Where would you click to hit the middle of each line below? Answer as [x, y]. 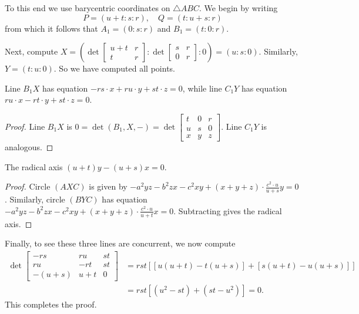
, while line [202, 88]
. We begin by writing [238, 8]
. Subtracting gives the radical [228, 210]
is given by [108, 186]
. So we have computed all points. [114, 68]
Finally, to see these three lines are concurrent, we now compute [120, 243]
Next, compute [31, 51]
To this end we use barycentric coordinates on [88, 8]
